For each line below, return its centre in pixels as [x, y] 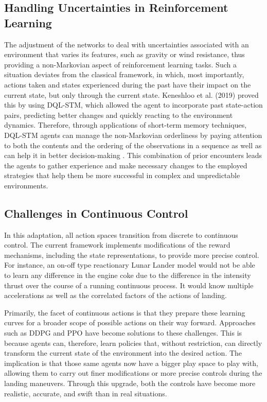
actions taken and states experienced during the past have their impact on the [128, 84]
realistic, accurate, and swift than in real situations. [86, 393]
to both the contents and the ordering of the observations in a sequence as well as [133, 145]
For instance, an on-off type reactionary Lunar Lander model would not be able [130, 265]
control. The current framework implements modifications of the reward [117, 245]
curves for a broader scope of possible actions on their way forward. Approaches [130, 322]
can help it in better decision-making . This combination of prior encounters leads [133, 155]
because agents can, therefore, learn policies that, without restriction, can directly [133, 343]
